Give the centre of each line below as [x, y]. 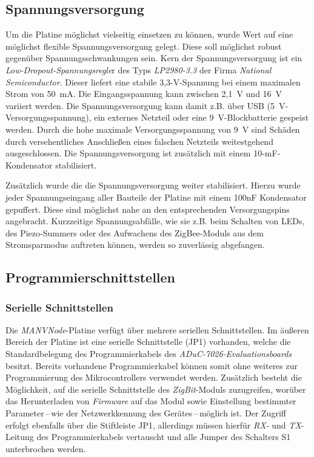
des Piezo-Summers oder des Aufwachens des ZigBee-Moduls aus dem [135, 232]
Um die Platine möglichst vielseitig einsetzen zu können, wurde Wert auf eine [149, 34]
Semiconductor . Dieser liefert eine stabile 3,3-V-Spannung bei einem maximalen [153, 82]
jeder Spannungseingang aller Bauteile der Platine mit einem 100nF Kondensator [156, 197]
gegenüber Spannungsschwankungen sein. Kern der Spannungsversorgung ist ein [154, 58]
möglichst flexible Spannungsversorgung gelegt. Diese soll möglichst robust [144, 46]
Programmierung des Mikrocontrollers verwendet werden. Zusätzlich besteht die [154, 377]
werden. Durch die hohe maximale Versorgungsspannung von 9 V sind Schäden [153, 129]
